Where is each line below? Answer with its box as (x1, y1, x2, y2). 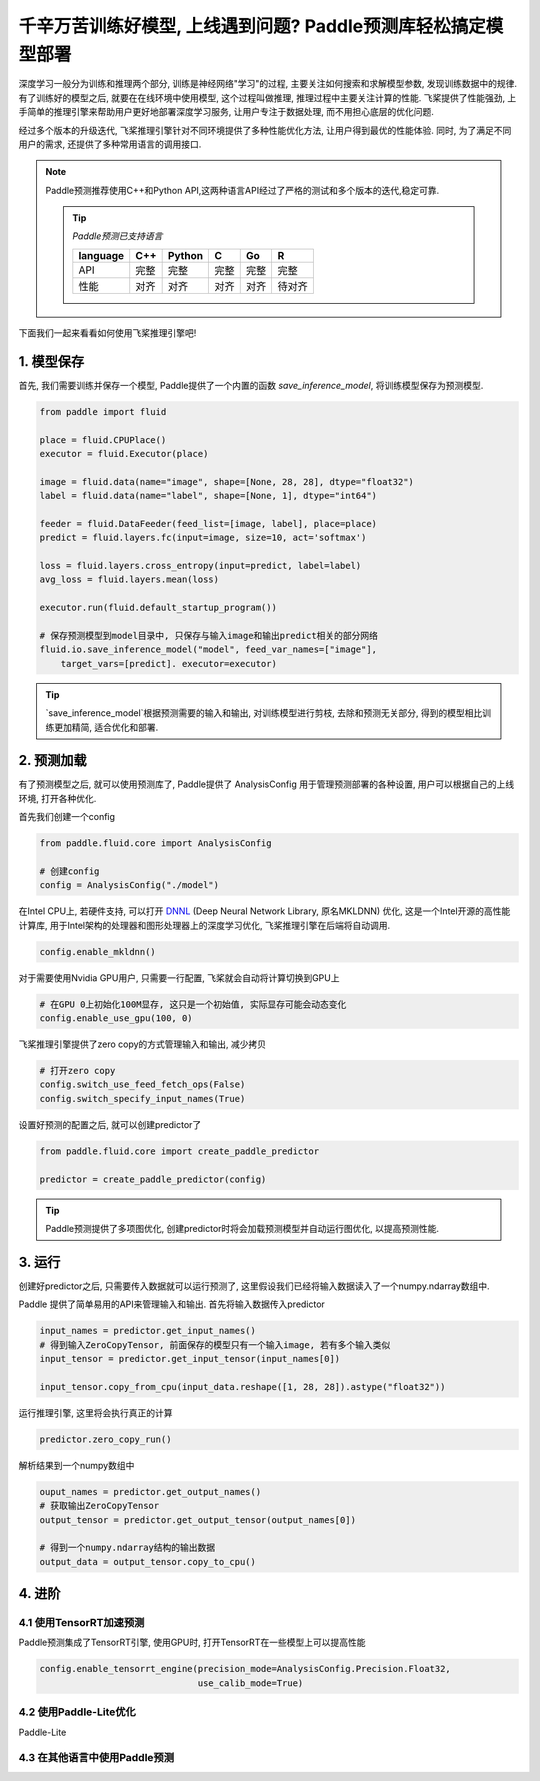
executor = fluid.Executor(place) (39, 448, 209, 459)
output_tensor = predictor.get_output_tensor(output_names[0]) (39, 1514, 357, 1525)
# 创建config (39, 866, 100, 877)
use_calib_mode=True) (197, 1677, 304, 1689)
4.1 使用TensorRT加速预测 (18, 1616, 145, 1630)
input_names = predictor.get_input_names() (39, 1325, 257, 1337)
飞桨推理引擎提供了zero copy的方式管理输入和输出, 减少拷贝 (18, 1038, 267, 1050)
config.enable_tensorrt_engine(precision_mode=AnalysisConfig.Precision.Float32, (39, 1663, 452, 1675)
